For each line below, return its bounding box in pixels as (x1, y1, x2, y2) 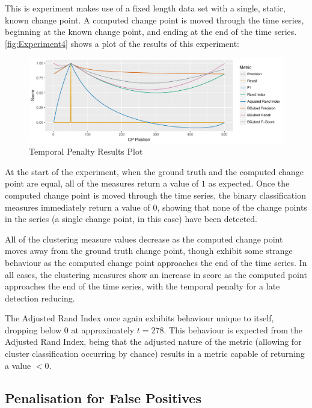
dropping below (5, 323, 62, 336)
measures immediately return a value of (5, 200, 150, 213)
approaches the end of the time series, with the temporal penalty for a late (5, 280, 280, 292)
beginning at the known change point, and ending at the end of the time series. (5, 25, 297, 38)
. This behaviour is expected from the (164, 323, 303, 336)
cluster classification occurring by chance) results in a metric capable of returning (5, 347, 305, 360)
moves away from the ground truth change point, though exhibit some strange (5, 244, 293, 257)
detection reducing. (5, 291, 75, 304)
